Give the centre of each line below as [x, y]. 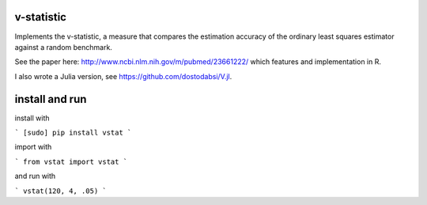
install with [32, 118]
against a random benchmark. [63, 47]
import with [33, 147]
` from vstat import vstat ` [71, 161]
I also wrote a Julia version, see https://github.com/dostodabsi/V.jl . [123, 76]
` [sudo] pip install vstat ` [73, 132]
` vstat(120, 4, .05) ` [60, 191]
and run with [35, 176]
